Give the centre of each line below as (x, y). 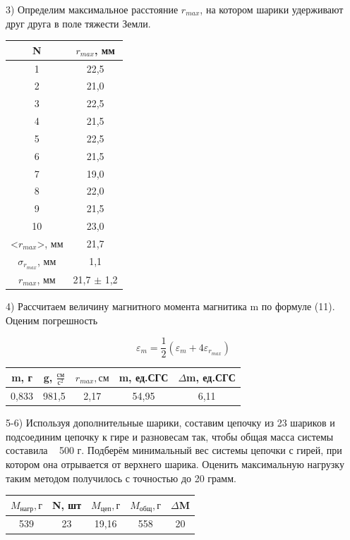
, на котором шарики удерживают (272, 9)
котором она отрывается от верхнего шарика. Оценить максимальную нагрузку (175, 464)
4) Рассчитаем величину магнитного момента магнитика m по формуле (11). (170, 306)
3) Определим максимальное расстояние (92, 9)
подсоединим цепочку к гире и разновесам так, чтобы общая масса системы (170, 436)
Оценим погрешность (52, 320)
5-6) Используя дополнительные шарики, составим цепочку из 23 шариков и (170, 423)
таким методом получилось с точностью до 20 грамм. (121, 478)
